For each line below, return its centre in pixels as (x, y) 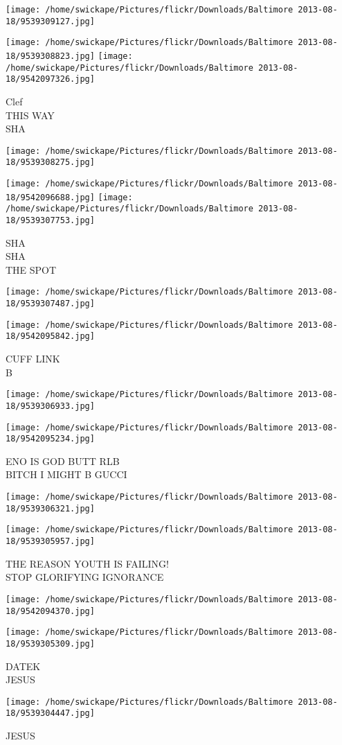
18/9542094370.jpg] (50, 611)
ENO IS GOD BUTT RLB (63, 461)
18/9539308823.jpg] (50, 56)
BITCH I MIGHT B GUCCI (66, 474)
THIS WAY (30, 115)
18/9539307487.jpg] (50, 304)
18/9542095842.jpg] (50, 336)
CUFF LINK (33, 359)
